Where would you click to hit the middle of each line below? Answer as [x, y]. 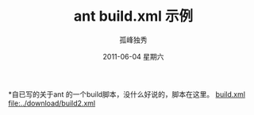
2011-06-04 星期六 [133, 56]
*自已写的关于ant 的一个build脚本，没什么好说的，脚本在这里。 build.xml [127, 94]
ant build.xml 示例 [133, 16]
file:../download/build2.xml [52, 103]
